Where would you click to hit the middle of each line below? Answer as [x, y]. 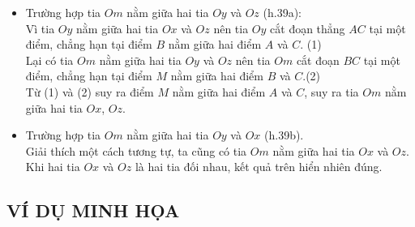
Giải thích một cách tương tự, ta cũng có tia [136, 150]
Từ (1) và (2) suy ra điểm [90, 91]
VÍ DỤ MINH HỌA [93, 210]
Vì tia [40, 28]
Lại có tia [49, 60]
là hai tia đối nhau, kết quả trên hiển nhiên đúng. [259, 167]
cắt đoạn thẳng [308, 28]
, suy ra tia [332, 91]
